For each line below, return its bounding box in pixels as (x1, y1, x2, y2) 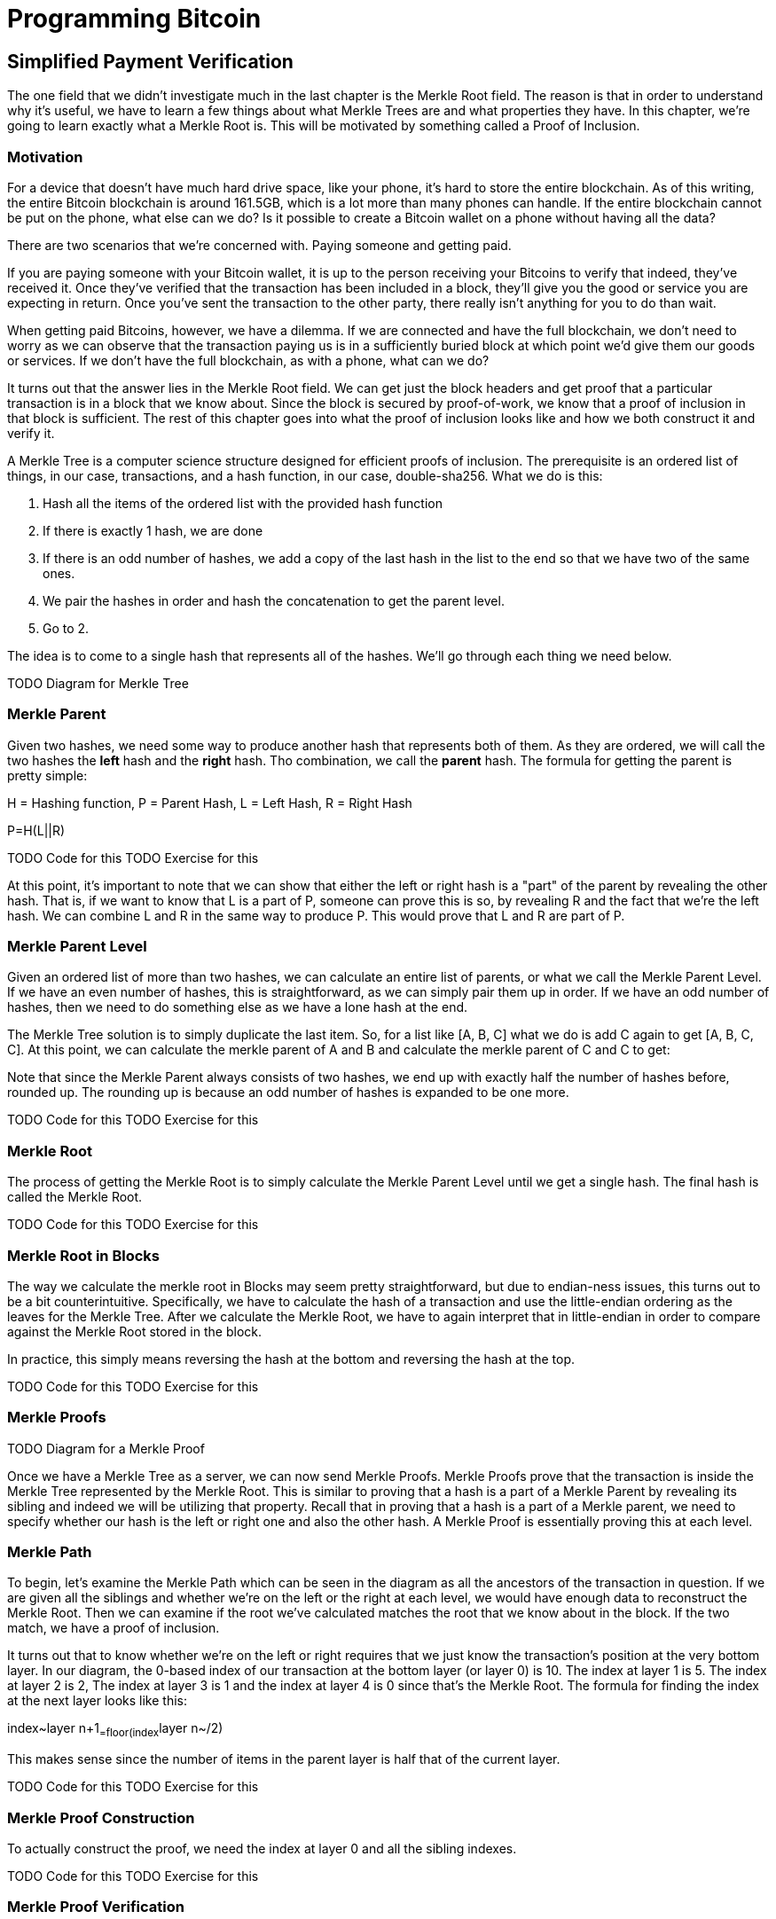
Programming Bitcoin (7, 4, 262, 34)
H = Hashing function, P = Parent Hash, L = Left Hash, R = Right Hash (7, 795, 412, 811)
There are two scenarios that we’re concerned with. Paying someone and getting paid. (7, 237, 512, 253)
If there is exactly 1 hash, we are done (43, 522, 263, 538)
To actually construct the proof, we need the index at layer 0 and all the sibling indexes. (7, 1840, 517, 1856)
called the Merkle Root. (7, 1189, 143, 1205)
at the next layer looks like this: (7, 1693, 188, 1709)
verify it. (7, 425, 55, 441)
